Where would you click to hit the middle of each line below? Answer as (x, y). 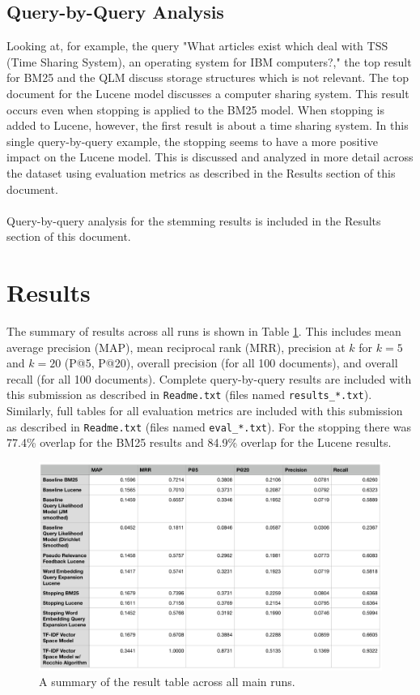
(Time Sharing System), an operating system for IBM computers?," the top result (209, 61)
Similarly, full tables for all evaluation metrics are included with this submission (205, 411)
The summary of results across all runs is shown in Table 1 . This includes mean (204, 331)
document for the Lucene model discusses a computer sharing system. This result (208, 93)
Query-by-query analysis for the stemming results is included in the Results (194, 220)
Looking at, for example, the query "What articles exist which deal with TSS (197, 46)
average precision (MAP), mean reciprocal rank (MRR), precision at (176, 347)
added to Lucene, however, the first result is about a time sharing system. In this (208, 125)
